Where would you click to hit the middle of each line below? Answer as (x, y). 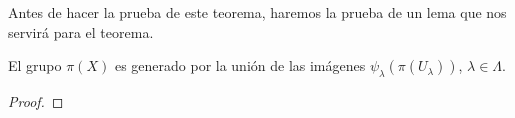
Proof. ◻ (36, 100)
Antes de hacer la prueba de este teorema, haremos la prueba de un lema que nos (257, 12)
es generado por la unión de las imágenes (240, 65)
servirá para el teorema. (81, 31)
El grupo (35, 65)
